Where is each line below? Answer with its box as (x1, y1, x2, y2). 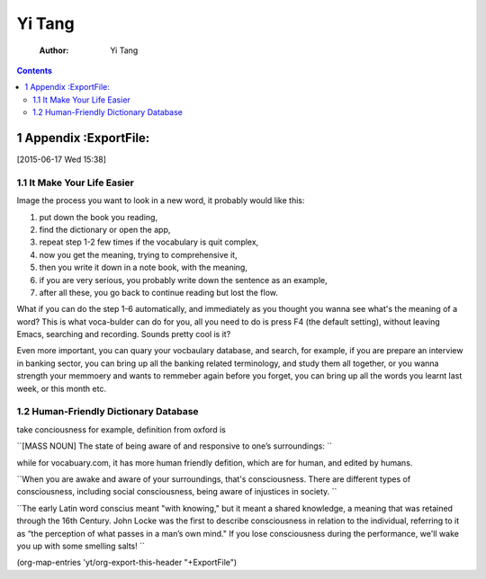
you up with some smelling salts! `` (16, 540, 146, 551)
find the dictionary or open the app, (39, 224, 171, 235)
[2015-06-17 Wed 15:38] (16, 154, 107, 165)
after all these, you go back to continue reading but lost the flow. (39, 287, 279, 298)
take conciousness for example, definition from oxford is (16, 423, 227, 435)
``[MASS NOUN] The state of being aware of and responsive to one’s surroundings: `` (16, 441, 333, 451)
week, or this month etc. (16, 383, 107, 394)
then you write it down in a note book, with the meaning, (39, 262, 247, 273)
